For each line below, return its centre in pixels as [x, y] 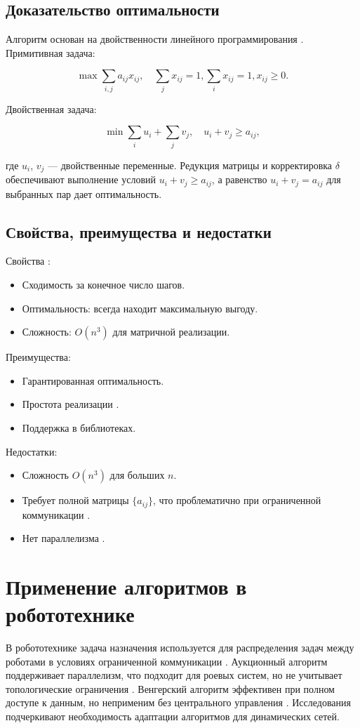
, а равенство [239, 179]
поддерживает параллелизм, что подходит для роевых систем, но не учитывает [174, 675]
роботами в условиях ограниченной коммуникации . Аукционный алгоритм [167, 661]
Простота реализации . [71, 404]
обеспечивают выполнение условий [81, 179]
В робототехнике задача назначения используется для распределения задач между [180, 648]
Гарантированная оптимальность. [93, 380]
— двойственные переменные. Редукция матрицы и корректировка [190, 165]
